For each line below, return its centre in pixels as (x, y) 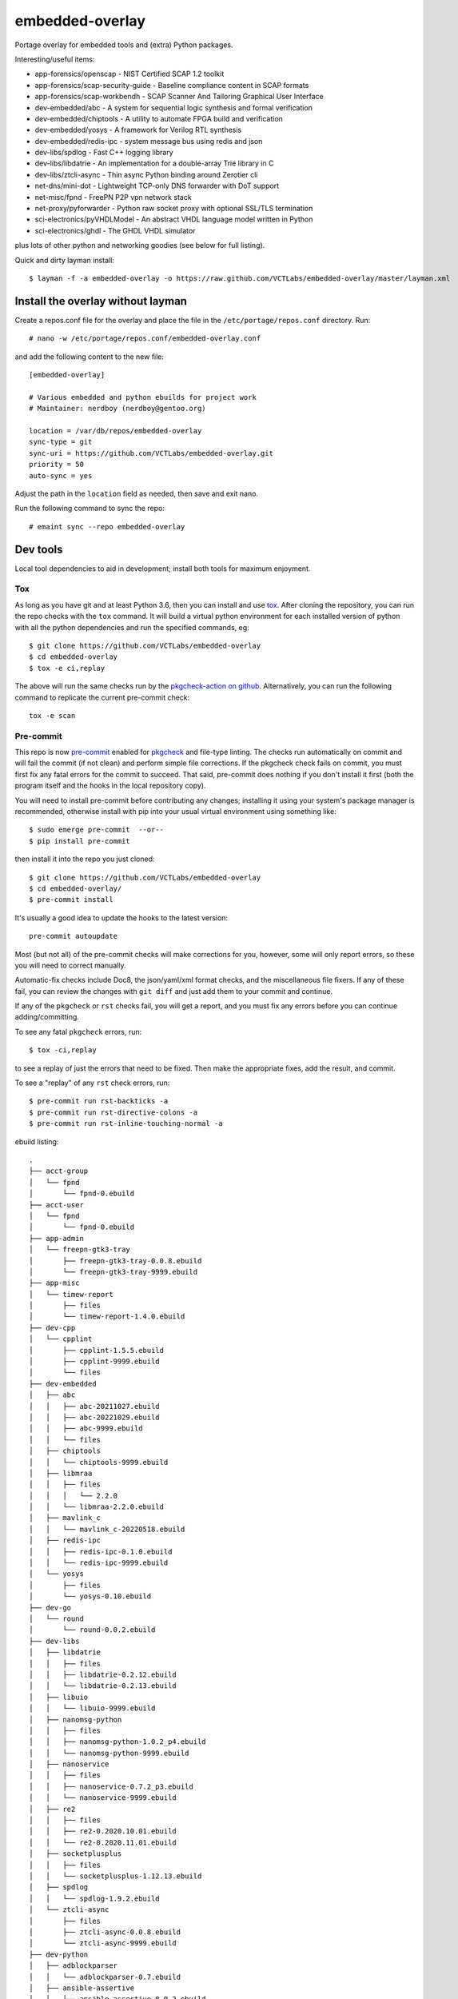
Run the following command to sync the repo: (90, 509)
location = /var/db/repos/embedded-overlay (115, 431)
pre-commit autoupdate (74, 936)
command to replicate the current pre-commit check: (102, 697)
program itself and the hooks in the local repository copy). (110, 786)
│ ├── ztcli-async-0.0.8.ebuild (105, 1932)
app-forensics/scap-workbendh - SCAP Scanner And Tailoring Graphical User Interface (179, 97)
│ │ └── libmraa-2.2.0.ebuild (96, 1507)
